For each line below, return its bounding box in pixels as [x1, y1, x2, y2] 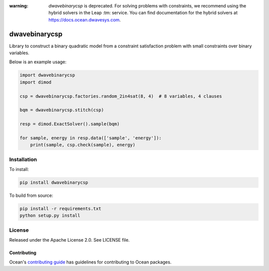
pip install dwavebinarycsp [19, 180, 88, 185]
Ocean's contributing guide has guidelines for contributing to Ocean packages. [9, 259, 172, 265]
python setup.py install [19, 213, 81, 219]
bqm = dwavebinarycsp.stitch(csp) [19, 107, 104, 113]
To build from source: [9, 192, 53, 199]
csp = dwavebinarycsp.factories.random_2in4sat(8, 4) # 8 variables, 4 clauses [19, 93, 222, 99]
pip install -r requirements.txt [19, 206, 102, 212]
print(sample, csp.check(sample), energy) [30, 142, 135, 148]
